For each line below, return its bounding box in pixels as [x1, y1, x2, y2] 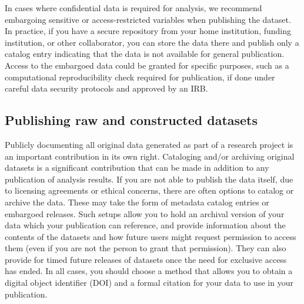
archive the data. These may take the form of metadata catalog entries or [5, 195, 269, 208]
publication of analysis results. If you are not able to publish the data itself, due [5, 173, 293, 185]
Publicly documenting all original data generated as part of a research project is [5, 138, 293, 150]
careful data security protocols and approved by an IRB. [5, 82, 208, 94]
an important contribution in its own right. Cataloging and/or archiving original [5, 150, 295, 162]
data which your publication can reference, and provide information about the [5, 219, 286, 231]
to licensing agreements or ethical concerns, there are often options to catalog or [5, 184, 294, 197]
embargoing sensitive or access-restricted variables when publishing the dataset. [5, 13, 291, 25]
